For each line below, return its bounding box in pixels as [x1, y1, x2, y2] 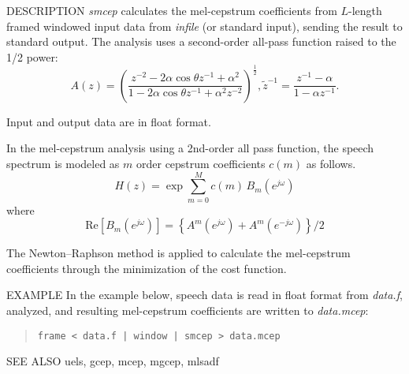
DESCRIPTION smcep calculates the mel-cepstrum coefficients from [6, 2, 337, 18]
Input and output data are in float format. [6, 113, 211, 129]
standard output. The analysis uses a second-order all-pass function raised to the [6, 33, 396, 50]
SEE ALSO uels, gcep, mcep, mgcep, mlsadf [6, 353, 219, 369]
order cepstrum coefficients [136, 155, 266, 171]
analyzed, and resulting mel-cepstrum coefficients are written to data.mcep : [6, 302, 369, 319]
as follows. [306, 155, 356, 171]
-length [348, 2, 382, 18]
